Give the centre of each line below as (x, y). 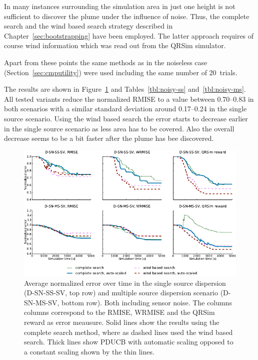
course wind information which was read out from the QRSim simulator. (115, 45)
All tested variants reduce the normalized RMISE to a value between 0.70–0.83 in (129, 99)
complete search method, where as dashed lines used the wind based (128, 332)
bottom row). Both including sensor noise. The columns (147, 302)
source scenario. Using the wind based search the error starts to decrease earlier (126, 118)
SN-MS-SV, (42, 302)
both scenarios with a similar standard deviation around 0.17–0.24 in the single (125, 109)
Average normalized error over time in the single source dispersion (125, 283)
